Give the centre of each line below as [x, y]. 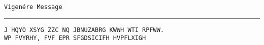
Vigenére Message [33, 7]
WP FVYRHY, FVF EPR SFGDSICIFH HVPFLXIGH [75, 38]
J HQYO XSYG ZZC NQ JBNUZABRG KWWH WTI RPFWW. [84, 30]
